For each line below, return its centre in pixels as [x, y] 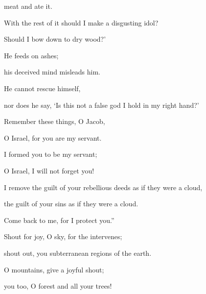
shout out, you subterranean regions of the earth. [78, 253]
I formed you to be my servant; [51, 154]
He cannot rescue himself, [42, 88]
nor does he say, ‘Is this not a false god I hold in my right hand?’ [102, 105]
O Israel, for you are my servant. [53, 137]
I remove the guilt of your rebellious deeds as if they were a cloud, [103, 187]
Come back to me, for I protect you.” [59, 220]
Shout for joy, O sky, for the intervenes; [63, 236]
